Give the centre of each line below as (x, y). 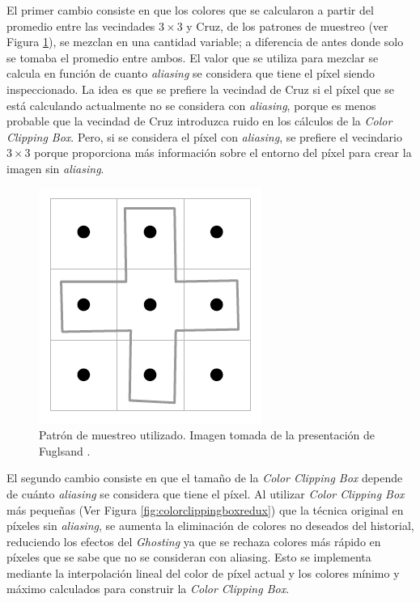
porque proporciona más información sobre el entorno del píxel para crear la (223, 153)
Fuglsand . (65, 450)
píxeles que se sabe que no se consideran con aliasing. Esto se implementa (189, 557)
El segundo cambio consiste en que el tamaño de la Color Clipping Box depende (205, 478)
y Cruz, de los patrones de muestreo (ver (287, 25)
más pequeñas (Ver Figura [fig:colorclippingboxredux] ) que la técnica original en (205, 509)
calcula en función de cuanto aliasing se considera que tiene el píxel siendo (191, 73)
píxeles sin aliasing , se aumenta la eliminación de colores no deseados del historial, (210, 526)
